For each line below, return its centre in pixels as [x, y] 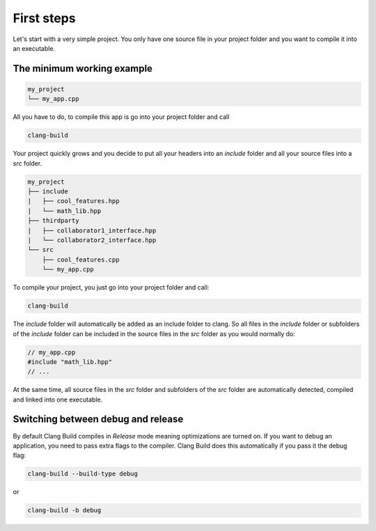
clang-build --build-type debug [83, 474]
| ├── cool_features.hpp [73, 201]
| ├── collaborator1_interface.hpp [92, 230]
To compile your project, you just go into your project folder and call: [111, 287]
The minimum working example [83, 69]
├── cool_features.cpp [81, 260]
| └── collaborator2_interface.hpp [92, 240]
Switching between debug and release [98, 419]
